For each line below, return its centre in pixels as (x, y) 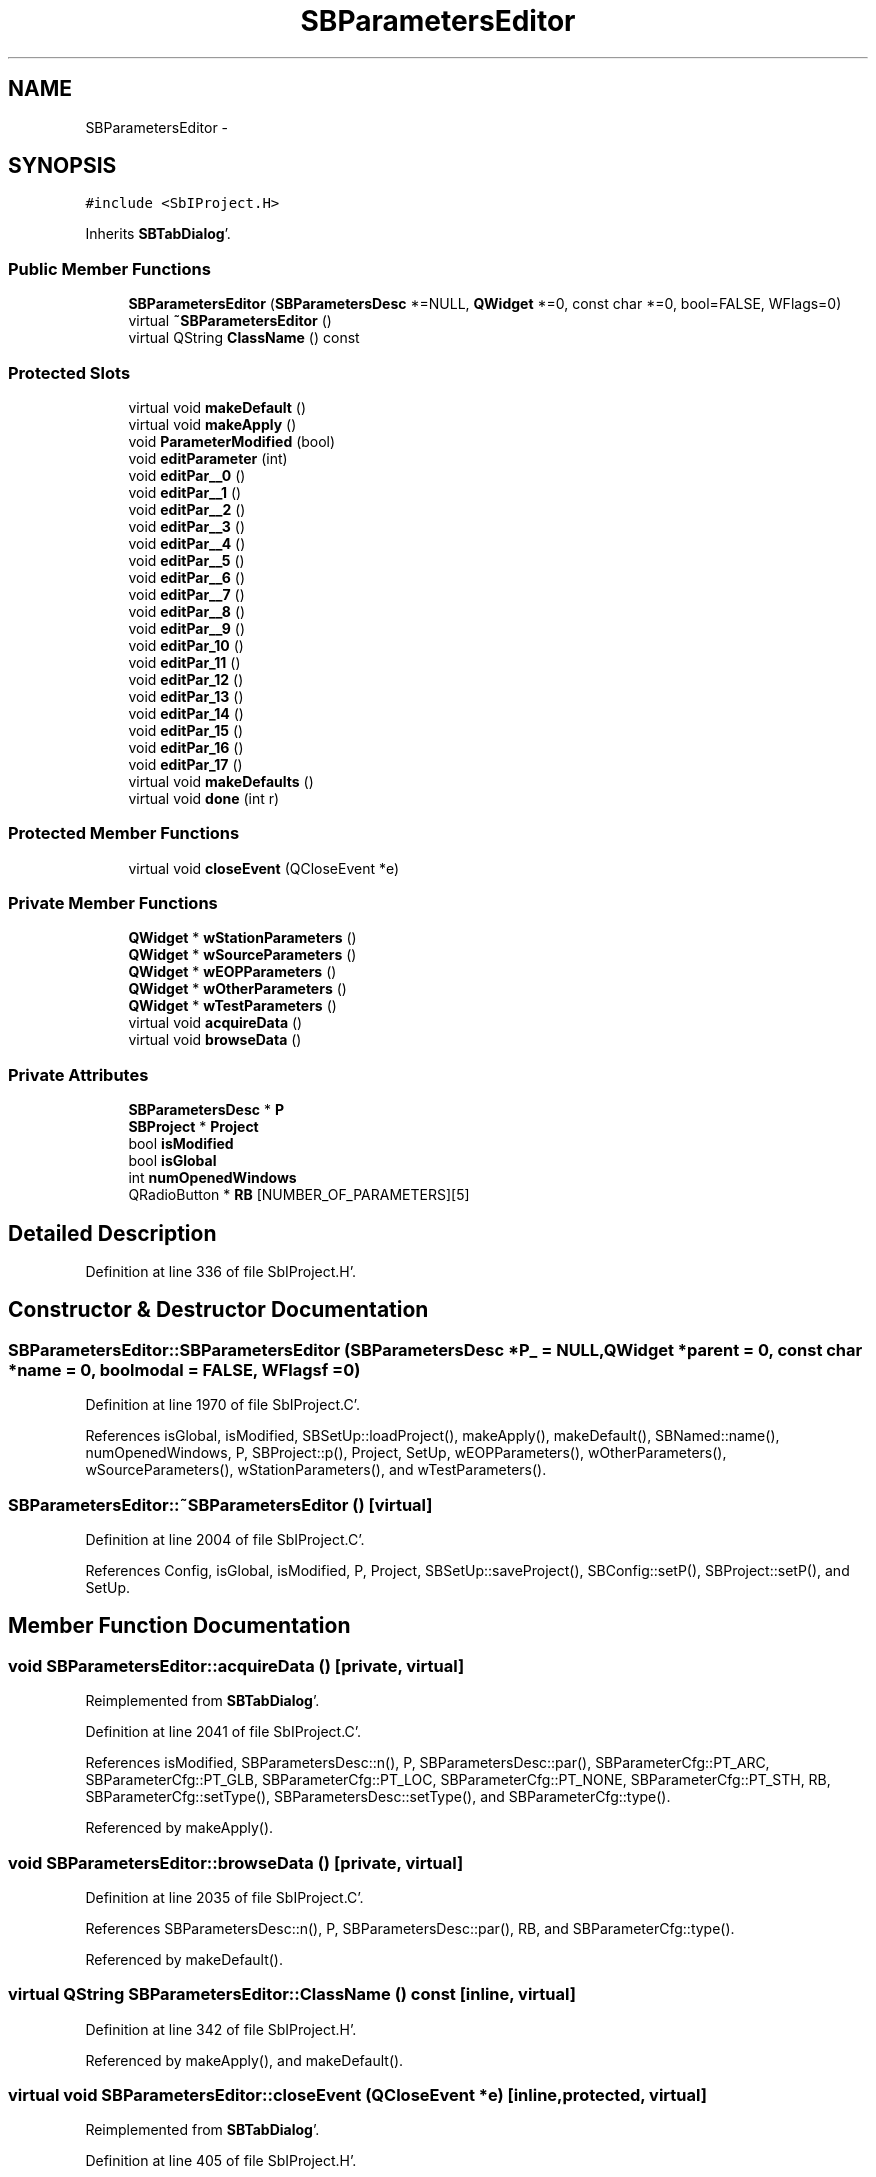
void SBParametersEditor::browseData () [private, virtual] (236, 1862)
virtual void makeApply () (212, 424)
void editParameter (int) (208, 458)
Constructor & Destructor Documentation (218, 1310)
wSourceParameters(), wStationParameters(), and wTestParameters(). (316, 1470)
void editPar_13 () (186, 696)
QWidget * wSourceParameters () (242, 955)
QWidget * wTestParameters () (232, 1006)
